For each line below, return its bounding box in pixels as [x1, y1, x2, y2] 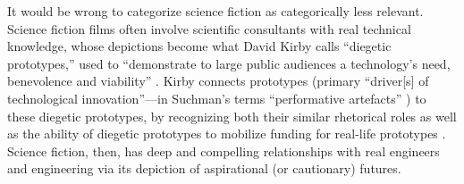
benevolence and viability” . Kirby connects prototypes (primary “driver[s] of [7, 71, 429, 90]
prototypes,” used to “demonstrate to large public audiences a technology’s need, [7, 54, 451, 72]
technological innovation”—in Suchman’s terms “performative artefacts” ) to [7, 88, 426, 107]
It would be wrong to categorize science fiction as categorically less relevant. [7, 2, 424, 20]
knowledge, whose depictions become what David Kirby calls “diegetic [7, 37, 392, 55]
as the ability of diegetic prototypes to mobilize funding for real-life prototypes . [7, 124, 446, 143]
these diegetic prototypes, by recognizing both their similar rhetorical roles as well [7, 106, 457, 125]
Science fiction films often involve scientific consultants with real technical [7, 19, 411, 38]
